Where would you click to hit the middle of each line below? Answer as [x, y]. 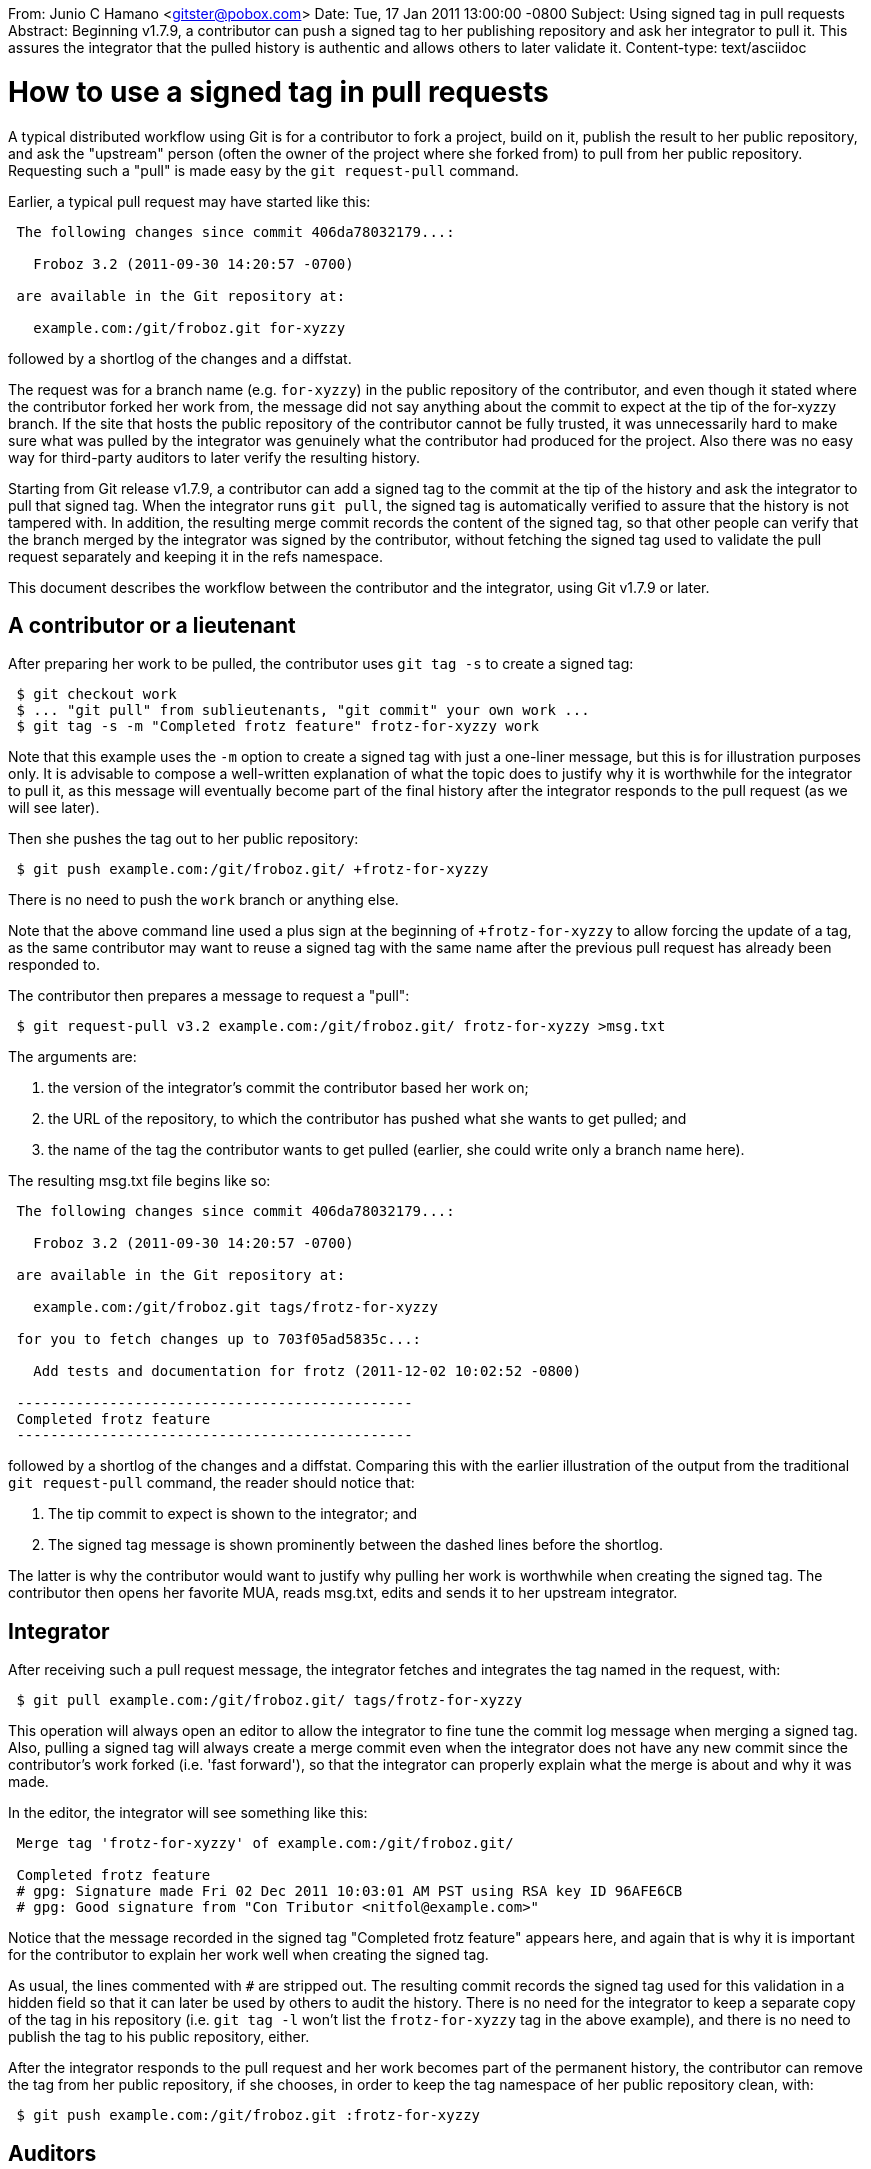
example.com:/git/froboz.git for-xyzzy [189, 327]
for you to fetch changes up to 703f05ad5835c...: [219, 1339]
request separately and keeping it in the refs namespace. [195, 556]
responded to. [54, 965]
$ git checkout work [96, 694]
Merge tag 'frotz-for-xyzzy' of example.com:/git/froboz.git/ [265, 1843]
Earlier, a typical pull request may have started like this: [189, 201]
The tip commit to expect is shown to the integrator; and [233, 1514]
